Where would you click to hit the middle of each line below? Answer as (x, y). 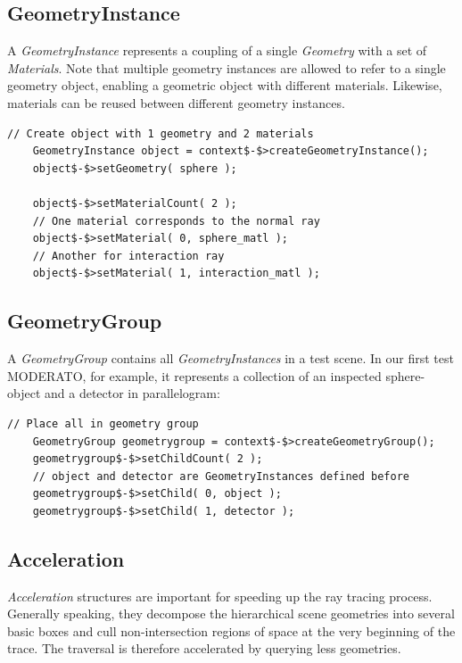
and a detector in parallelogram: (132, 393)
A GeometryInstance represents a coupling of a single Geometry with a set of (217, 50)
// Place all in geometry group (103, 423)
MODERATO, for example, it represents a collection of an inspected (194, 375)
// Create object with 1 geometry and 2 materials (161, 133)
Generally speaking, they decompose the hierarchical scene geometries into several (231, 613)
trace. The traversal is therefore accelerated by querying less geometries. (204, 648)
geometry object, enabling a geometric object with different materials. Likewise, (225, 85)
